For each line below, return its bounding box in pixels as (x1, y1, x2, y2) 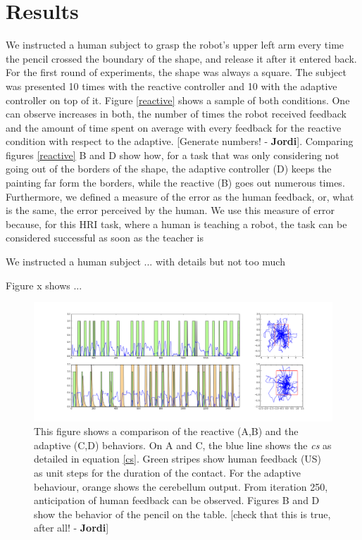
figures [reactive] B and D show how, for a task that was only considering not (6, 147, 339, 162)
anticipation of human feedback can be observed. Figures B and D (34, 493, 320, 508)
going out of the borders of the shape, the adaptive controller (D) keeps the (6, 161, 332, 176)
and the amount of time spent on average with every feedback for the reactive (6, 120, 342, 134)
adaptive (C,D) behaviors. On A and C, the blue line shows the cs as (34, 437, 332, 452)
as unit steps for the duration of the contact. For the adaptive (34, 465, 301, 479)
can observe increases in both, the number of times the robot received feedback (6, 106, 347, 121)
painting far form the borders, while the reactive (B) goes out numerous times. (6, 175, 345, 190)
